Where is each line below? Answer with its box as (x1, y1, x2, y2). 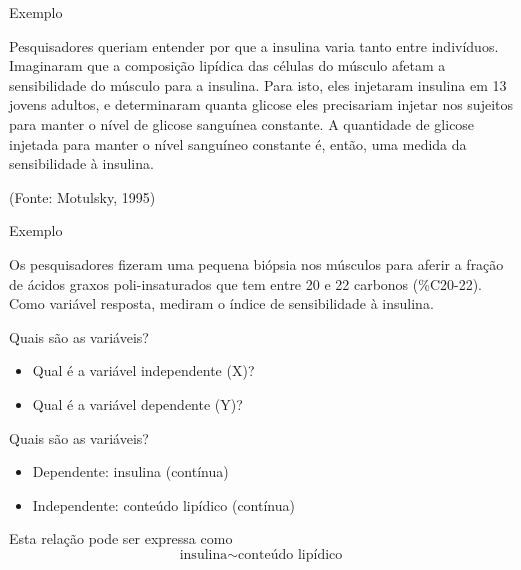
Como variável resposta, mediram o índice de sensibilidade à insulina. (9, 293, 434, 314)
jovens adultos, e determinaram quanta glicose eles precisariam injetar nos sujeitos (9, 94, 513, 115)
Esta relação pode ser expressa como (9, 528, 233, 549)
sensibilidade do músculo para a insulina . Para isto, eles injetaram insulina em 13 (9, 74, 507, 95)
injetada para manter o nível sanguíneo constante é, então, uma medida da (9, 133, 467, 154)
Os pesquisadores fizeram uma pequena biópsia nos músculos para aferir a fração (9, 253, 504, 274)
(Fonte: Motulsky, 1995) (9, 186, 156, 207)
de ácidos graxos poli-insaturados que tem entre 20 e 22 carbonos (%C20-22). (9, 273, 483, 294)
